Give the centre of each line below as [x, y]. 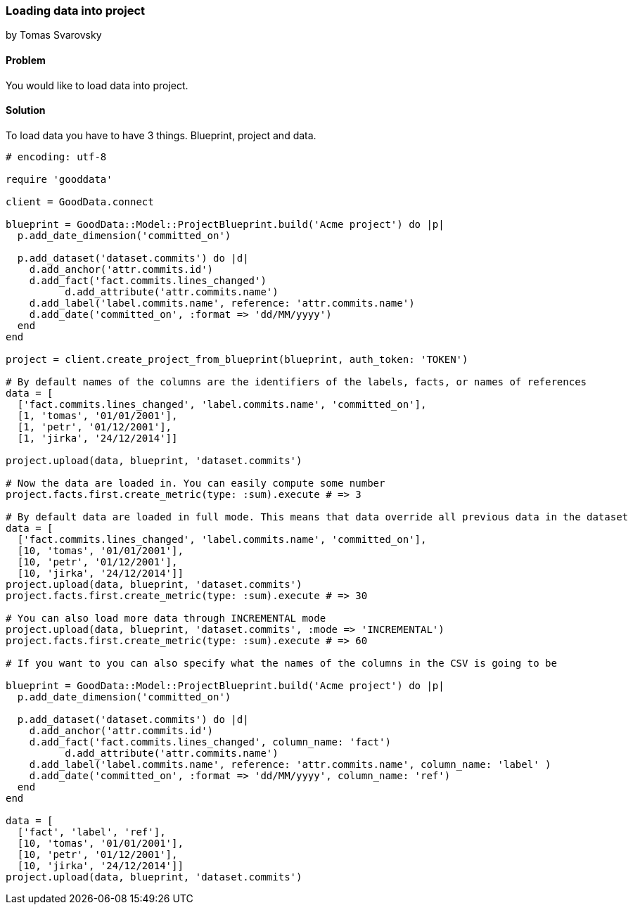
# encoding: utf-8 [56, 156]
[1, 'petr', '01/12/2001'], [95, 427]
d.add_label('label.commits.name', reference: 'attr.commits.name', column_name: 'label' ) [290, 764]
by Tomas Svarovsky [54, 35]
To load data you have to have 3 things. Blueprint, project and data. [161, 135]
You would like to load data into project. [97, 85]
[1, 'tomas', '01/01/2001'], [97, 415]
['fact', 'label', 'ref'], [91, 832]
